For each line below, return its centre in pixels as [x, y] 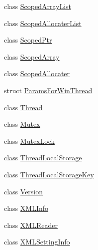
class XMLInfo [26, 208]
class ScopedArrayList [38, 6]
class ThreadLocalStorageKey [49, 174]
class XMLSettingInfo [37, 242]
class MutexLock [29, 141]
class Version [24, 191]
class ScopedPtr [28, 40]
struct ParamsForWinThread [48, 90]
